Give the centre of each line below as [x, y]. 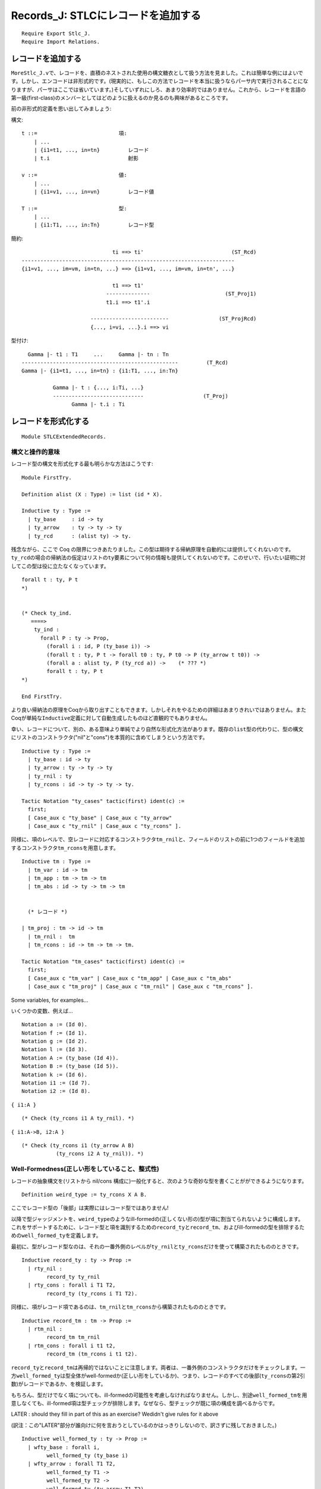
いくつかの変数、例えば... [42, 1011]
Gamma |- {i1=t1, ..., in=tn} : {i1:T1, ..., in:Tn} [100, 371]
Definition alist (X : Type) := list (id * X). [92, 494]
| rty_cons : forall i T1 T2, [72, 1285]
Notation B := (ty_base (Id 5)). [70, 1066]
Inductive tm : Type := [56, 862]
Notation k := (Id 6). [55, 1074]
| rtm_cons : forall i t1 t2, [72, 1345]
